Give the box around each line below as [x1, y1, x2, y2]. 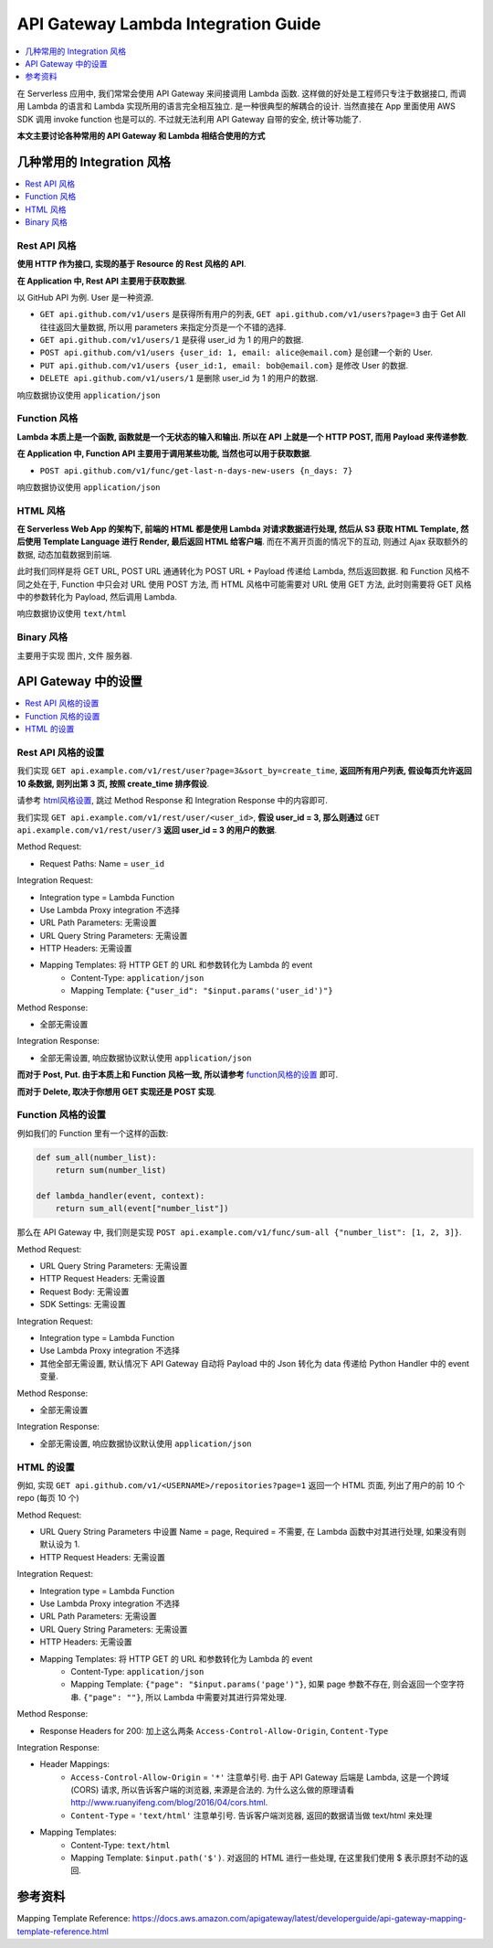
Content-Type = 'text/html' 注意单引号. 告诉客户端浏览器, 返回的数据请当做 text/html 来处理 [70, 1810, 433, 1821]
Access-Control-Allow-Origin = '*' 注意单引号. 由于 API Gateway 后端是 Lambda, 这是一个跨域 [70, 1772, 449, 1783]
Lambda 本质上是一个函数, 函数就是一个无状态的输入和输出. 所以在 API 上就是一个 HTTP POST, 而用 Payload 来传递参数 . [16, 431, 469, 442]
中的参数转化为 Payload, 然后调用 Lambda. [16, 591, 177, 602]
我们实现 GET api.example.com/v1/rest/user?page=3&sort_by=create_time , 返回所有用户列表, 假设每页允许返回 [16, 765, 472, 776]
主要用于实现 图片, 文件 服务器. [16, 650, 132, 661]
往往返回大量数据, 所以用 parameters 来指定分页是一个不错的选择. [39, 321, 287, 333]
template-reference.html [16, 1925, 110, 1937]
